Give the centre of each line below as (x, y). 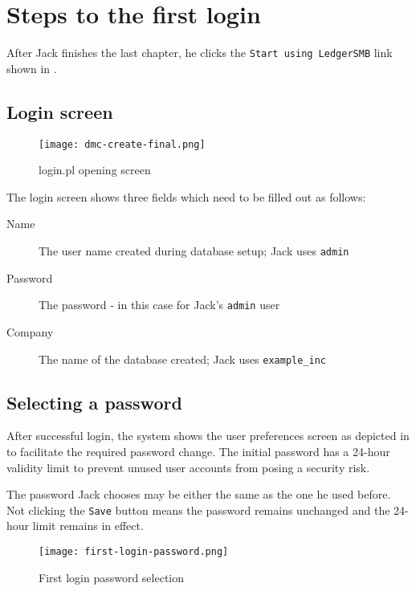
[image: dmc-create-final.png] (122, 144)
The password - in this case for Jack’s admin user (159, 305)
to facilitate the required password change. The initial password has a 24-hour (198, 451)
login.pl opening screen (95, 170)
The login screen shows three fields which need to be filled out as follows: (186, 196)
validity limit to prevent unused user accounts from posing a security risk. (188, 467)
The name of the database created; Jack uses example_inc (182, 359)
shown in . (32, 68)
